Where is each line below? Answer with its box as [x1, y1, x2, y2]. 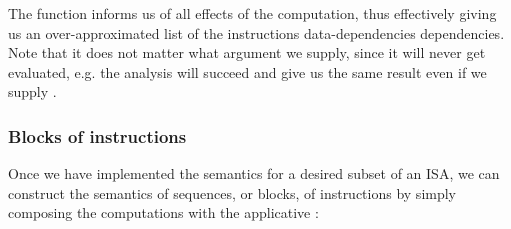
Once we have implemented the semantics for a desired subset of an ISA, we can [8, 163, 500, 184]
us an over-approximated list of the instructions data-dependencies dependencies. [8, 22, 505, 43]
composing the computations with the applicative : [8, 202, 319, 223]
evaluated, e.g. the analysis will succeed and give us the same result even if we [8, 61, 487, 82]
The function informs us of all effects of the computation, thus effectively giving [8, 3, 497, 23]
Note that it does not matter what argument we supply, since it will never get [8, 42, 486, 63]
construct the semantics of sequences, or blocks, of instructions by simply [8, 182, 456, 203]
